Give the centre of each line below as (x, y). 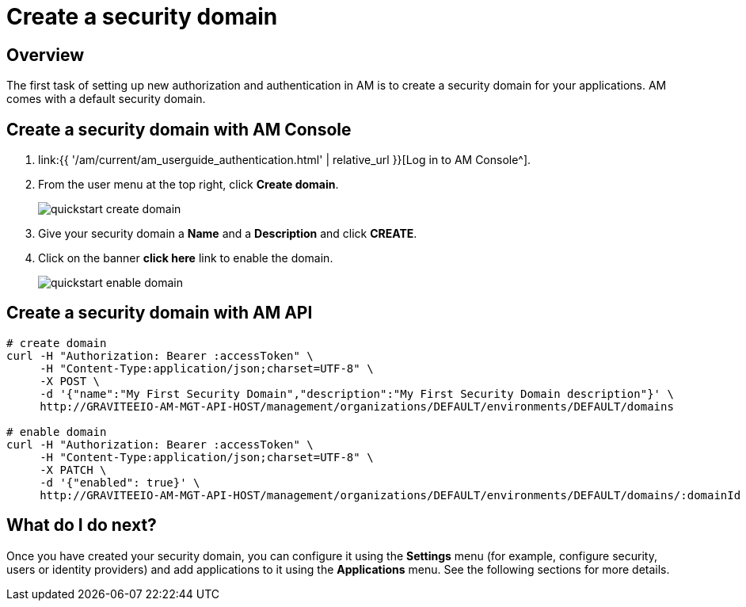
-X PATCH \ (73, 470)
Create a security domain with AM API (160, 313)
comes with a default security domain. (106, 99)
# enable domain (57, 431)
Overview (46, 55)
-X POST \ (70, 381)
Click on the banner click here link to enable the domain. (186, 258)
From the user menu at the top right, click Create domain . (188, 185)
